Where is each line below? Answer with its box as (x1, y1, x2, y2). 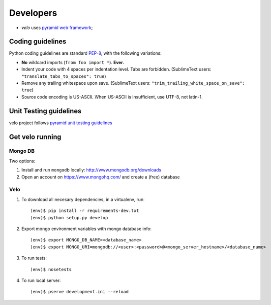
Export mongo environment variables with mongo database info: (21, 226, 152, 232)
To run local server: (21, 277, 61, 283)
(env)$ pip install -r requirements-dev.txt (30, 208, 140, 214)
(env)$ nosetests (30, 267, 72, 272)
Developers (9, 7, 58, 18)
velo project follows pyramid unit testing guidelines (9, 120, 113, 126)
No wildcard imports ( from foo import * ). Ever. (21, 59, 124, 65)
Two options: (9, 158, 35, 164)
